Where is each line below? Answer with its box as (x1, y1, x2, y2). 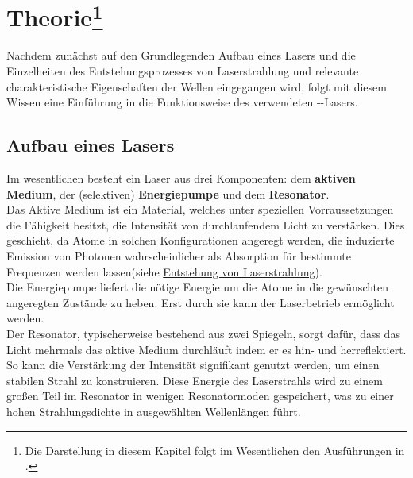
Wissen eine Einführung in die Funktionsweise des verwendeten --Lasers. (6, 94, 358, 110)
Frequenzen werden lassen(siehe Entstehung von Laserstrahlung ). (6, 263, 322, 279)
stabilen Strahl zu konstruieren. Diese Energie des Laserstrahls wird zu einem (6, 372, 383, 388)
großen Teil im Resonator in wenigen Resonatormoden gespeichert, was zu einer (6, 387, 394, 404)
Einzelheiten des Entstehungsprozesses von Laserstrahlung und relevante (6, 63, 359, 79)
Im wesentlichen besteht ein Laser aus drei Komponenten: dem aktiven (6, 170, 356, 187)
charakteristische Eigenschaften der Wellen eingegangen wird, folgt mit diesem (6, 78, 387, 94)
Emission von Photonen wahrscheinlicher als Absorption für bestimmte (6, 248, 351, 264)
